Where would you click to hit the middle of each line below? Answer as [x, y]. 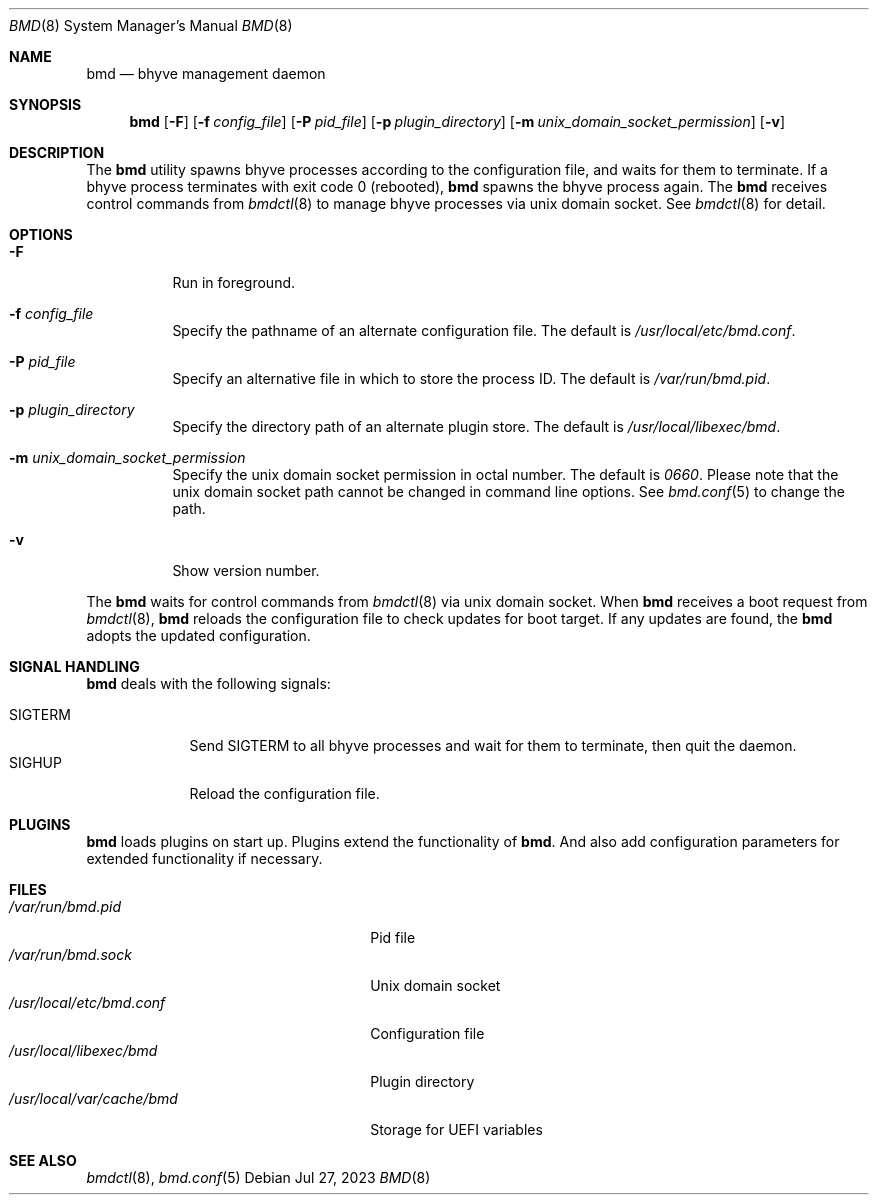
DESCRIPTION [57, 152]
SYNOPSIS [45, 104]
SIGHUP [35, 762]
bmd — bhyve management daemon [206, 73]
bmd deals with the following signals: [208, 683]
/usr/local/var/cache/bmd [93, 1098]
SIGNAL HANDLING [74, 666]
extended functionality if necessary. [204, 858]
